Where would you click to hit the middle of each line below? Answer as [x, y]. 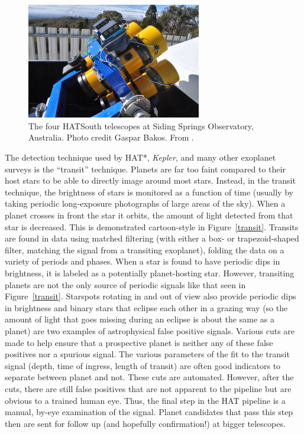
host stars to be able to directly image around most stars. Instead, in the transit [150, 180]
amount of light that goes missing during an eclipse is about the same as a [140, 319]
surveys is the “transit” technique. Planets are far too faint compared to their [145, 169]
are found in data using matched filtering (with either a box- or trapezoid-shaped [152, 238]
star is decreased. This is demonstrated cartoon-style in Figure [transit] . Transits [152, 226]
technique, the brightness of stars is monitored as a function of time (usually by [149, 192]
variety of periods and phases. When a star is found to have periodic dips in [143, 261]
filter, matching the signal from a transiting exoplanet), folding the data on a [145, 249]
